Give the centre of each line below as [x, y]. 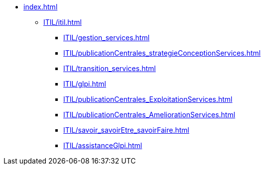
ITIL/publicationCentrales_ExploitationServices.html [148, 99]
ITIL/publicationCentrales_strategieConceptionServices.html [162, 53]
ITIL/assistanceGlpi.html [103, 145]
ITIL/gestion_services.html [107, 38]
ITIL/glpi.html [85, 84]
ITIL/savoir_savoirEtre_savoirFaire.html [126, 130]
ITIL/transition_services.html [110, 68]
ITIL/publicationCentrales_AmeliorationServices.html [149, 115]
